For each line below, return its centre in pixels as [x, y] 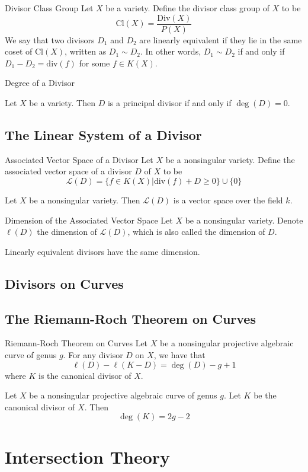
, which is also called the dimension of [196, 232]
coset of [19, 51]
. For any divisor [93, 354]
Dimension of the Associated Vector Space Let [89, 220]
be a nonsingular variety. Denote [244, 220]
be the [265, 395]
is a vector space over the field [228, 200]
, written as [86, 51]
